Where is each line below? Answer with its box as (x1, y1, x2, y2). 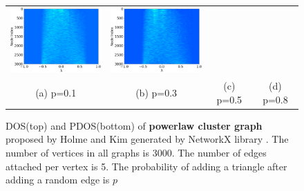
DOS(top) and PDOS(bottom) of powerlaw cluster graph (6, 118, 263, 132)
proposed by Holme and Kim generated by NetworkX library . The (6, 132, 289, 146)
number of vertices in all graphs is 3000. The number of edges (6, 145, 267, 160)
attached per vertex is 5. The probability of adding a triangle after (6, 159, 287, 173)
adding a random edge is (6, 172, 110, 187)
